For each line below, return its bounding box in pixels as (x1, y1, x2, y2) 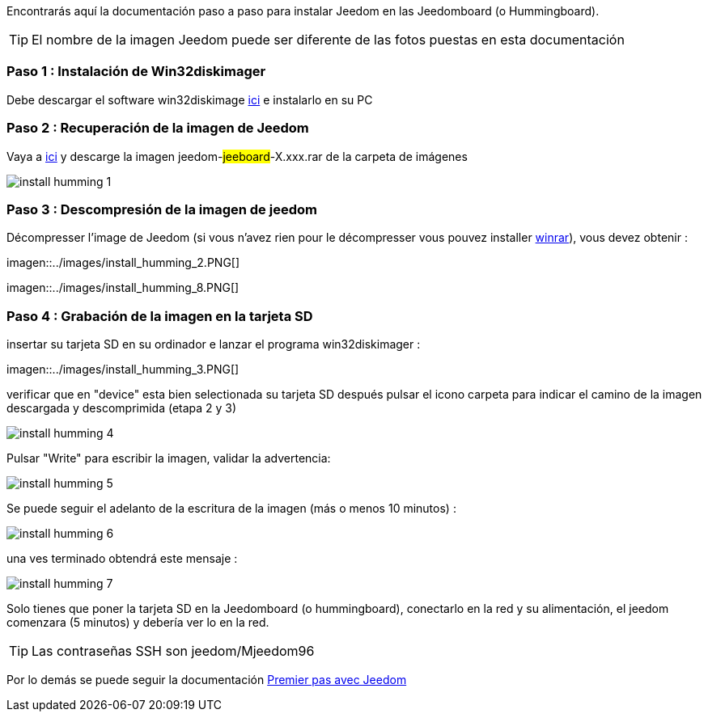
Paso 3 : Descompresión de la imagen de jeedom (6, 201, 317, 218)
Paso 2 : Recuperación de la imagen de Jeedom (6, 120, 309, 137)
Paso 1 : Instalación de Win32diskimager (6, 63, 266, 80)
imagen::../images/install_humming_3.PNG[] (6, 362, 240, 376)
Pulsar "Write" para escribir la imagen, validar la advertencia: (6, 451, 331, 465)
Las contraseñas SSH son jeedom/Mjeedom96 (32, 643, 315, 659)
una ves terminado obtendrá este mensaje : (6, 551, 238, 565)
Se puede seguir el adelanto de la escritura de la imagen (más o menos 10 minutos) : (6, 501, 456, 515)
